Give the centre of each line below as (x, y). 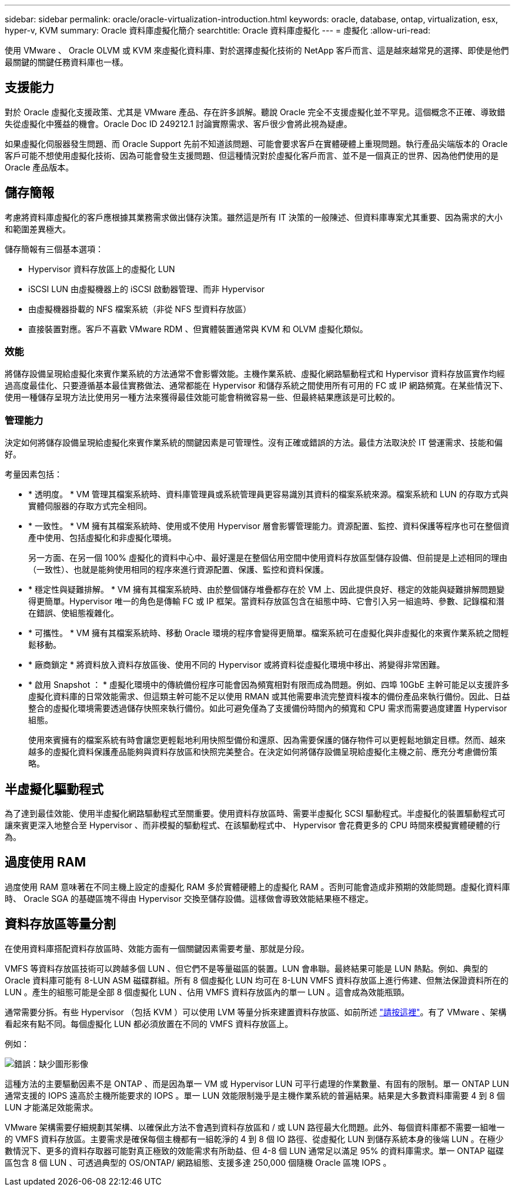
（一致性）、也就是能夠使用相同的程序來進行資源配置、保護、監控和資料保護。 (178, 570)
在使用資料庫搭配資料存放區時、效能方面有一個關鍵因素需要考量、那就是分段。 (157, 948)
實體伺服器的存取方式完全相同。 (90, 506)
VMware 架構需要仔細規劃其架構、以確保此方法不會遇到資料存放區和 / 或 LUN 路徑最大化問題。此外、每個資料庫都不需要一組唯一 (255, 1127)
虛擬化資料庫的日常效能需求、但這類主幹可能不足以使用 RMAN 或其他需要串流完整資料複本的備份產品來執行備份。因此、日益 (269, 697)
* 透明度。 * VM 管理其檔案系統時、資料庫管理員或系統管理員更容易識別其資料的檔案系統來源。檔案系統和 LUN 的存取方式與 (268, 494)
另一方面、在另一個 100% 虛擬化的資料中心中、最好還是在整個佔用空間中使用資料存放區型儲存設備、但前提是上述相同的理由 (268, 558)
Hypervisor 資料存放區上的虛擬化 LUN (102, 269)
